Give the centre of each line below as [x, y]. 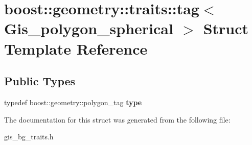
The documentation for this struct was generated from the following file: [117, 119]
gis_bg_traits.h [29, 137]
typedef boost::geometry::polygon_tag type [73, 102]
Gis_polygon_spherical [89, 28]
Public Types [40, 81]
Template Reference [76, 48]
